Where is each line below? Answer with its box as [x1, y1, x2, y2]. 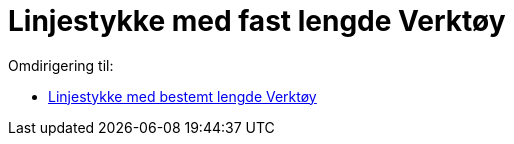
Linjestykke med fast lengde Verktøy [8, 4, 506, 38]
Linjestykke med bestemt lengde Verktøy [48, 87, 317, 105]
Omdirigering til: [8, 56, 114, 74]
